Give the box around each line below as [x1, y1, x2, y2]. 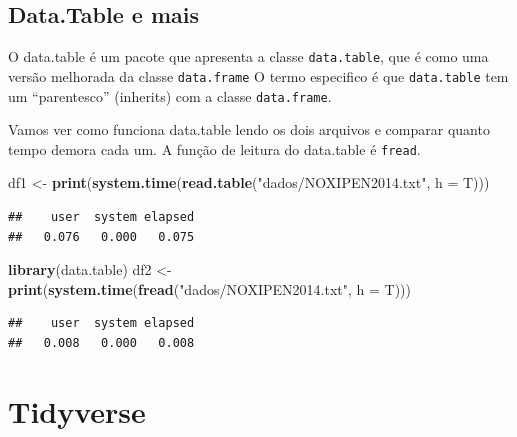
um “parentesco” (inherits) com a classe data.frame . [8, 85, 332, 106]
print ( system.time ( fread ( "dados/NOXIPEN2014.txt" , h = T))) [8, 278, 411, 299]
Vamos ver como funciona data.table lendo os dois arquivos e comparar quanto [8, 119, 490, 140]
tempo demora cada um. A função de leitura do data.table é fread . [8, 138, 421, 159]
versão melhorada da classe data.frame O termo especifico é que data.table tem [8, 65, 509, 86]
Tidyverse [8, 390, 146, 431]
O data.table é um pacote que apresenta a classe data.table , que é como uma [8, 46, 489, 67]
